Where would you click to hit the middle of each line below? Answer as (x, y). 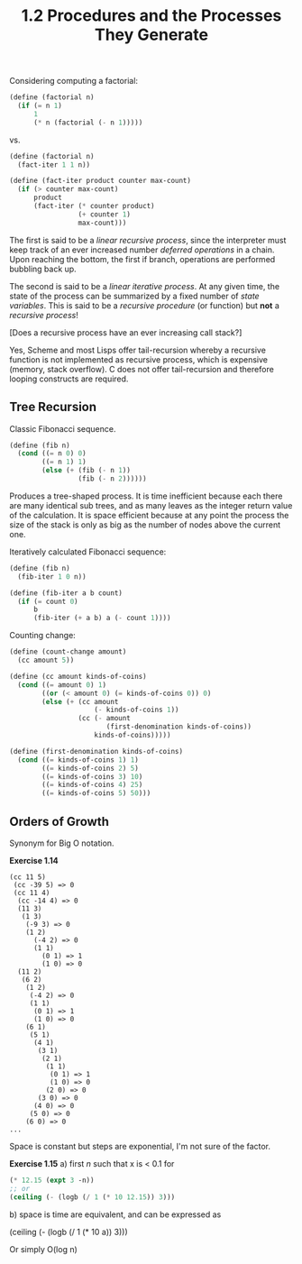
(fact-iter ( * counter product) (94, 206)
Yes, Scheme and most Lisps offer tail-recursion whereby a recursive (137, 350)
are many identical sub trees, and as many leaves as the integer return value (151, 505)
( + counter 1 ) (104, 214)
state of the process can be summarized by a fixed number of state (134, 296)
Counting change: (43, 636)
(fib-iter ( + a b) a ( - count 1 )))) (102, 618)
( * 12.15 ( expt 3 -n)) (52, 1180)
